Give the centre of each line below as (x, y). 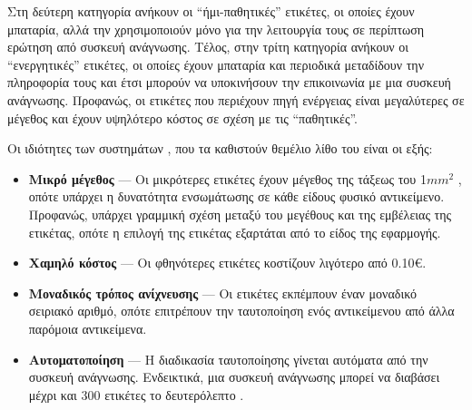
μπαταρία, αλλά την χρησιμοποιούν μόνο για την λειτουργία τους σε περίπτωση (216, 29)
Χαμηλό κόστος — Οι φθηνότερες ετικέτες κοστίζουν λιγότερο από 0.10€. (227, 263)
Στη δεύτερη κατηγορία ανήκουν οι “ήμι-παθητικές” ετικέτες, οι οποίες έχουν (211, 11)
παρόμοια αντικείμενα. (88, 328)
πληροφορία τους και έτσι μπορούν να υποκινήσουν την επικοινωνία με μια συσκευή (229, 82)
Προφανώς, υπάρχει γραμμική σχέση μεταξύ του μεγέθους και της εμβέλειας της (240, 214)
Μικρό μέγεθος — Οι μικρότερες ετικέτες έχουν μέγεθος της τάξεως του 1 (227, 178)
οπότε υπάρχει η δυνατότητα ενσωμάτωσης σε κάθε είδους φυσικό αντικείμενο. (236, 196)
